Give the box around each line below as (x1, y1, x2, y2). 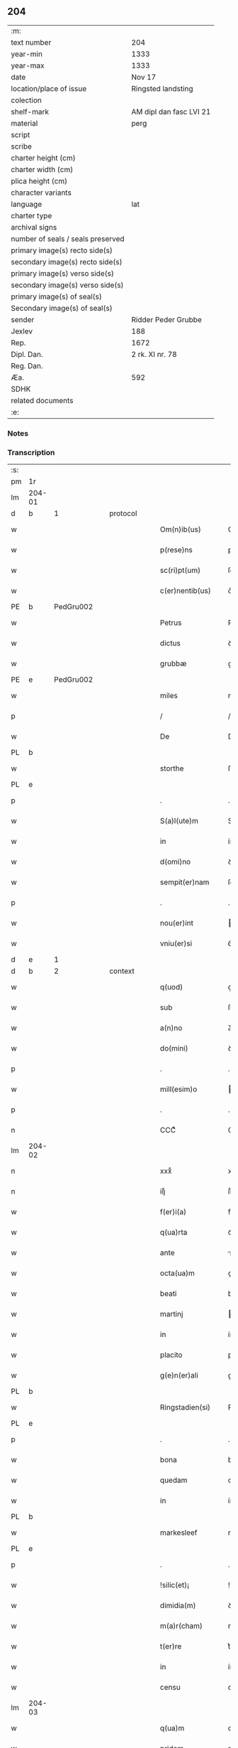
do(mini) (159, 1044, 188, 1053)
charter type (11, 210, 52, 220)
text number (11, 37, 52, 47)
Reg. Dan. (11, 360, 44, 370)
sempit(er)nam (159, 877, 210, 887)
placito (159, 1350, 183, 1360)
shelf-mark (11, 107, 50, 117)
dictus (159, 638, 181, 648)
